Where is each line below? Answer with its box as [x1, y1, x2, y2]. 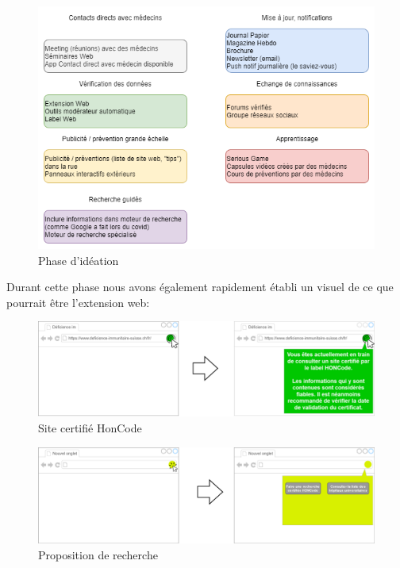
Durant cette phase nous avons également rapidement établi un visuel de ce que [6, 278, 394, 295]
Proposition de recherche [38, 546, 158, 562]
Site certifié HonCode [38, 420, 142, 436]
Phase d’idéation [38, 251, 119, 268]
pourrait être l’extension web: [6, 294, 150, 310]
